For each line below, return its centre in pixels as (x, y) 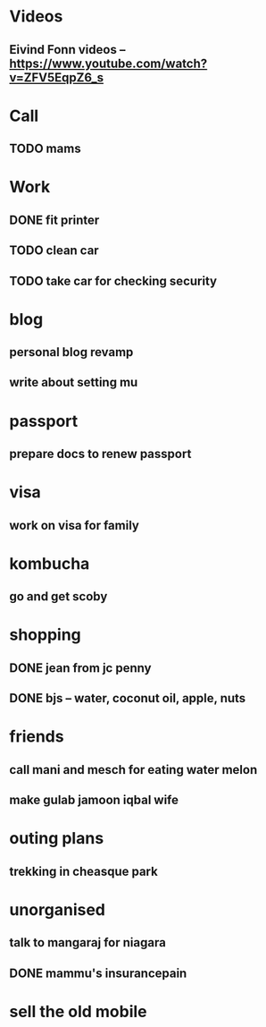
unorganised (57, 909)
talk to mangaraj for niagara (88, 942)
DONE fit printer (54, 220)
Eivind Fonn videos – (67, 50)
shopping (46, 635)
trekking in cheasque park (83, 871)
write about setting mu (74, 382)
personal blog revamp (71, 352)
